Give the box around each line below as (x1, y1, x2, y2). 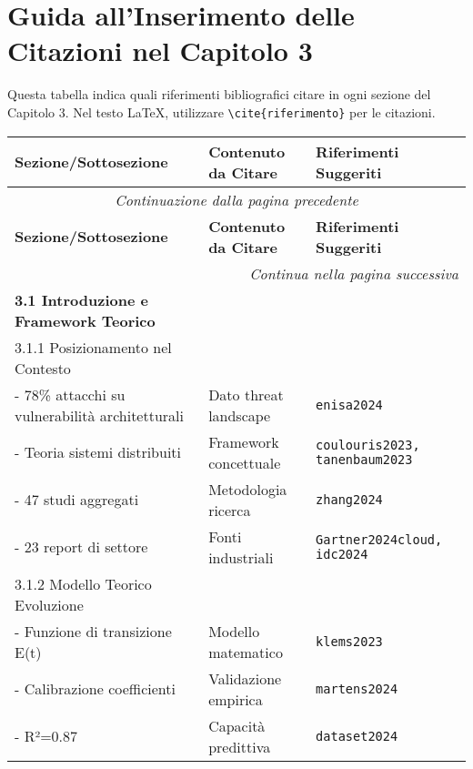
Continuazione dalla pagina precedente (115, 188, 358, 210)
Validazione (208, 667, 282, 689)
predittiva (208, 735, 271, 757)
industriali (208, 546, 274, 568)
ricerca (208, 499, 251, 521)
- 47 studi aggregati (15, 489, 139, 511)
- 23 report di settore (15, 536, 148, 558)
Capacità (208, 714, 266, 736)
